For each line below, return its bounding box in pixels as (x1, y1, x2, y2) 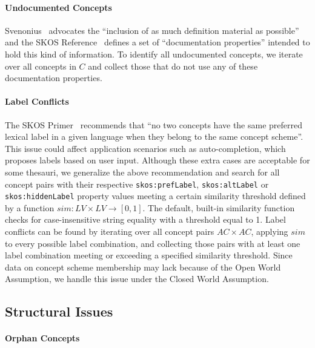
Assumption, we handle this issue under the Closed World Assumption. (5, 272, 269, 285)
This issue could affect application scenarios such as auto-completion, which (5, 142, 286, 154)
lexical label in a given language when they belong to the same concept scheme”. (5, 130, 303, 143)
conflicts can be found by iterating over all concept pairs (5, 225, 214, 238)
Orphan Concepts (5, 332, 80, 344)
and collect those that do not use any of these (88, 59, 258, 72)
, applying (251, 225, 288, 238)
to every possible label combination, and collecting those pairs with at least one (5, 237, 300, 249)
